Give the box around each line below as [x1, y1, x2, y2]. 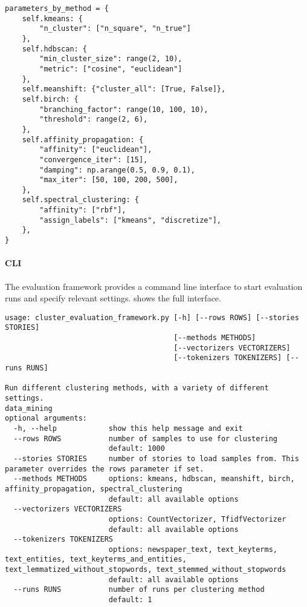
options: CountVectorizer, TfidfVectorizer [108, 514, 286, 523]
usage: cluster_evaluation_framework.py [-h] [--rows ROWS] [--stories [5, 313, 299, 322]
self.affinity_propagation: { [22, 135, 144, 144]
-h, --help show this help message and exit [13, 424, 243, 433]
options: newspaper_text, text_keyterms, [108, 545, 278, 554]
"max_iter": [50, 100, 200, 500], [39, 176, 178, 185]
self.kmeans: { [22, 14, 83, 23]
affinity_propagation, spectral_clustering [5, 484, 183, 493]
